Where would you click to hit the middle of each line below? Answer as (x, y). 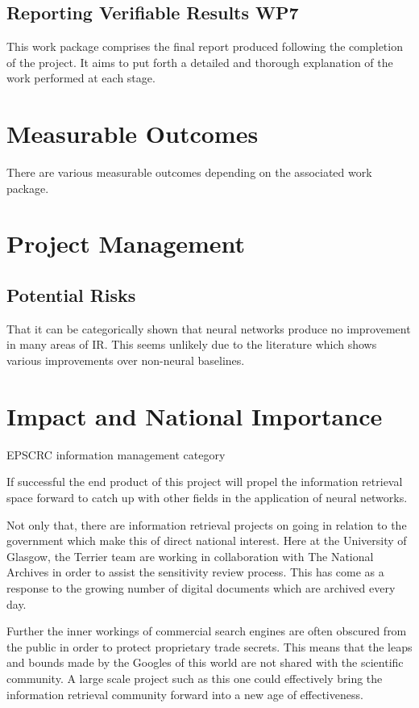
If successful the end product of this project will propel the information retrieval (205, 482)
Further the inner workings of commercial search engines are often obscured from (207, 631)
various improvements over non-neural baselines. (126, 360)
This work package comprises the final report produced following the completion (205, 46)
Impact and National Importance (195, 415)
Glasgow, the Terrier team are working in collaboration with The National (190, 556)
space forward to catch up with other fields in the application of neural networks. (207, 497)
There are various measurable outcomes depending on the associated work (189, 172)
